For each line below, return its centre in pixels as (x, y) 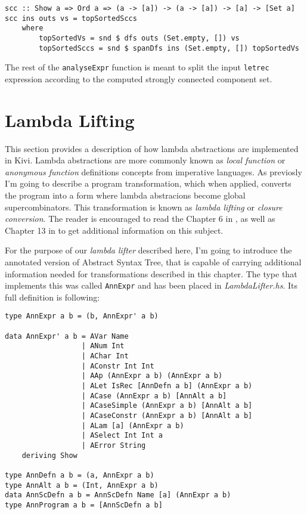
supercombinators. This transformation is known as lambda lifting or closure (144, 207)
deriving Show (49, 455)
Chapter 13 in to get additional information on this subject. (114, 230)
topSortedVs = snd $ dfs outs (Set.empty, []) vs (139, 38)
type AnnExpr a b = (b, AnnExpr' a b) (82, 316)
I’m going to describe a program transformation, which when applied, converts (148, 183)
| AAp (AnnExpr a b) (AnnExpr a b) (152, 376)
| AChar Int (105, 356)
